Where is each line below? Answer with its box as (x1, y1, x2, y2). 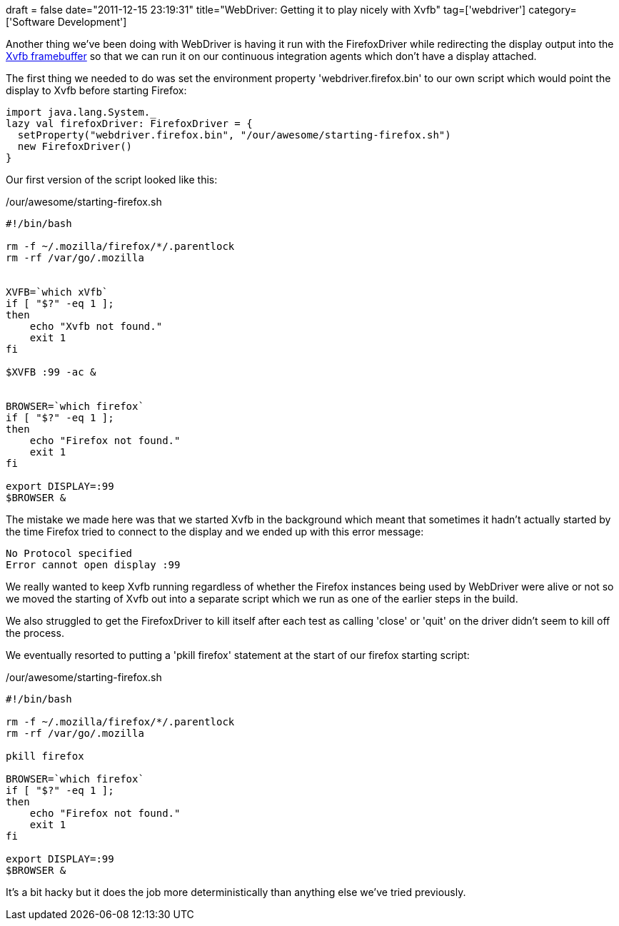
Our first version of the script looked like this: (6, 173, 218, 186)
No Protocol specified (6, 548, 133, 559)
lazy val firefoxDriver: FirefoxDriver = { (6, 118, 253, 129)
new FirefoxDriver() (17, 141, 133, 152)
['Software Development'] (6, 16, 127, 28)
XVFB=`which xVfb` (6, 286, 109, 298)
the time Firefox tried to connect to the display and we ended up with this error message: (6, 525, 424, 538)
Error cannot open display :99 (6, 559, 181, 570)
